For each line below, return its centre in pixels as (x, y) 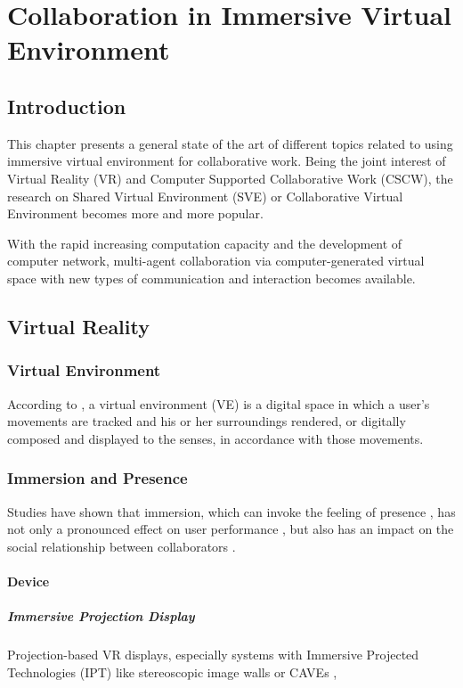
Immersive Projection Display (101, 616)
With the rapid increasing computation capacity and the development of (205, 243)
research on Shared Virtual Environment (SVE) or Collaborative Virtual (205, 196)
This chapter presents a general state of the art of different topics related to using (230, 143)
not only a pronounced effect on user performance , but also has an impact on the (231, 529)
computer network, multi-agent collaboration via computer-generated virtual (216, 261)
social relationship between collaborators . (122, 546)
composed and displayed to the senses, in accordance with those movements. (215, 438)
